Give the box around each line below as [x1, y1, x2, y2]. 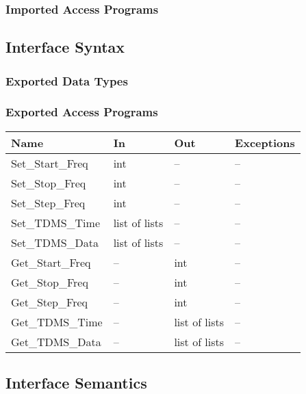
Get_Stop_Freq [11, 274, 88, 290]
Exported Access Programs [5, 103, 158, 120]
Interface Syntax [5, 36, 125, 57]
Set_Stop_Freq [11, 174, 86, 191]
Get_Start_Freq [11, 254, 91, 270]
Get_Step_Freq [11, 293, 88, 310]
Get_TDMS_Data [11, 333, 101, 350]
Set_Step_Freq [11, 194, 86, 211]
